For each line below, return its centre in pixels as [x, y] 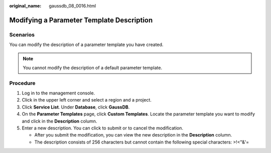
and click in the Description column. [59, 121]
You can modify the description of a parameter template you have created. [86, 44]
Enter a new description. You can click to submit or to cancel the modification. [102, 128]
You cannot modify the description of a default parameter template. [93, 67]
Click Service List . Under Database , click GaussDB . [76, 107]
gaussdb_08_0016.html [73, 6]
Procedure [22, 83]
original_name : [25, 6]
